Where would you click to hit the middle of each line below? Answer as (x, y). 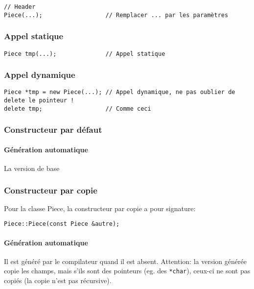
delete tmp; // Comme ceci (78, 108)
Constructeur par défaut (53, 130)
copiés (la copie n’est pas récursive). (58, 280)
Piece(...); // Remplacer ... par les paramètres (116, 15)
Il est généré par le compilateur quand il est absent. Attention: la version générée (125, 261)
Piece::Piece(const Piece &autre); (62, 224)
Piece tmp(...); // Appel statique (85, 54)
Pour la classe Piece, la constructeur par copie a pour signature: (100, 208)
